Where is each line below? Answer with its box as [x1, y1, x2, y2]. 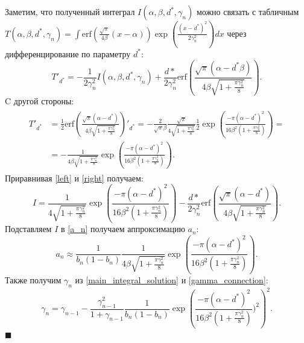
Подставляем [5, 222, 52, 235]
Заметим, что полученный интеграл [5, 5, 135, 17]
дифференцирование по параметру [5, 47, 131, 60]
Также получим [5, 273, 62, 286]
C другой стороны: [5, 95, 74, 107]
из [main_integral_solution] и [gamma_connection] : [75, 273, 268, 286]
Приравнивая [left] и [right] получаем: [5, 171, 144, 184]
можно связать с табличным [196, 5, 299, 17]
